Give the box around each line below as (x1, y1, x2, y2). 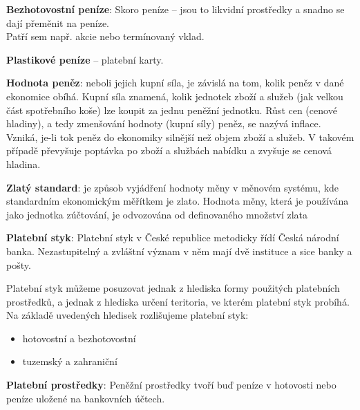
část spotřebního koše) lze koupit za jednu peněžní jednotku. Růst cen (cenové (6, 102, 337, 117)
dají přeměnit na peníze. (6, 15, 110, 30)
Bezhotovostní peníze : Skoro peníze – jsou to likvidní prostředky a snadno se (6, 2, 345, 16)
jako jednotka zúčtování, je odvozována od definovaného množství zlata (6, 207, 308, 221)
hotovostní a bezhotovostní (22, 330, 136, 345)
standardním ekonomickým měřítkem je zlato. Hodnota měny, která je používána (6, 194, 349, 208)
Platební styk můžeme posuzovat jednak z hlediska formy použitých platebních (6, 281, 340, 295)
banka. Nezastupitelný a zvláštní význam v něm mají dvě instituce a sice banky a (6, 243, 352, 258)
